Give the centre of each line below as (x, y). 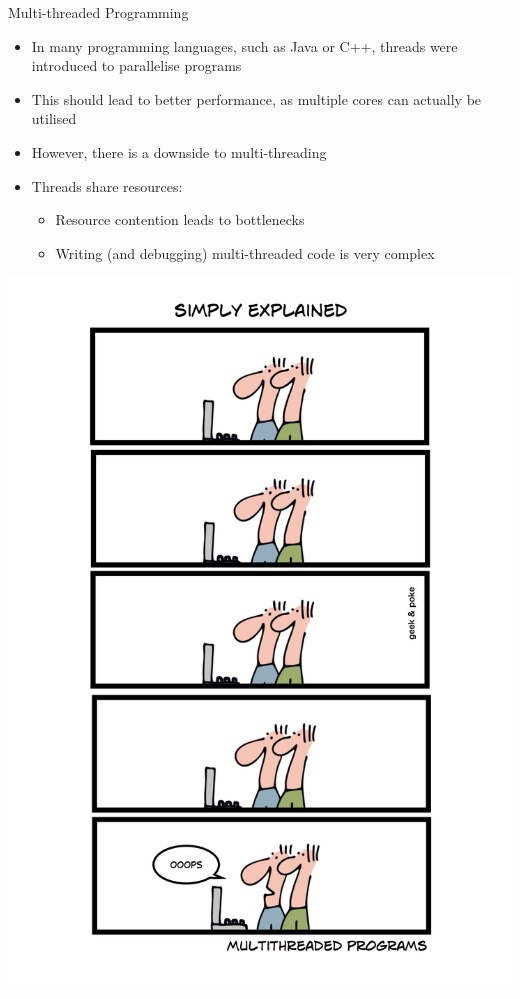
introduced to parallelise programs (136, 65)
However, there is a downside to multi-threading (179, 151)
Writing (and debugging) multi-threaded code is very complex (245, 252)
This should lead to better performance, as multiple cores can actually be (256, 98)
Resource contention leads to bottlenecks (180, 219)
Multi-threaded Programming (98, 12)
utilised (54, 118)
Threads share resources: (107, 185)
